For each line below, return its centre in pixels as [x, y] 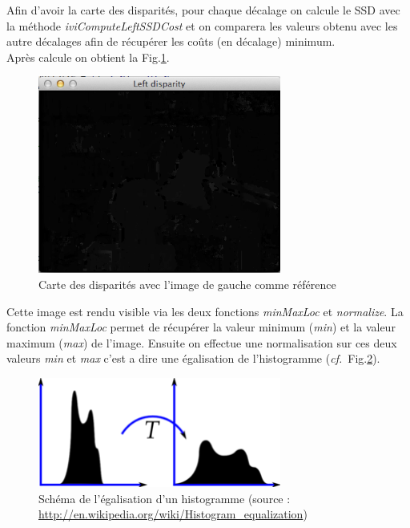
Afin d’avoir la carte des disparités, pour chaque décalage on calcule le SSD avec [203, 10]
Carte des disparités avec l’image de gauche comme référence [187, 284]
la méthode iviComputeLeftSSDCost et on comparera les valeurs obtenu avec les [202, 25]
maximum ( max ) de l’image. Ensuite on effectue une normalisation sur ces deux [202, 342]
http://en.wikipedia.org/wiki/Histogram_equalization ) [173, 514]
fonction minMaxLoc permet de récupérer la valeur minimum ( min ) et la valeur [201, 327]
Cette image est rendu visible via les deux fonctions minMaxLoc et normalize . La [205, 311]
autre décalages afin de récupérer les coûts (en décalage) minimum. [171, 41]
